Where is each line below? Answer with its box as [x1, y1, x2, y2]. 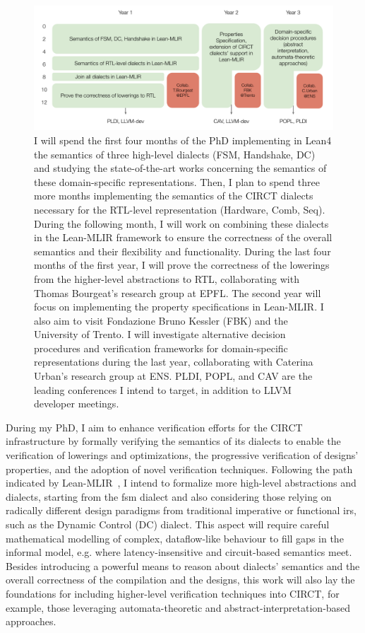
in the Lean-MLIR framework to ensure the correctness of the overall [34, 230, 333, 245]
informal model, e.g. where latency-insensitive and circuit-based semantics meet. [6, 545, 352, 559]
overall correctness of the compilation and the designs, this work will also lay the [6, 572, 355, 587]
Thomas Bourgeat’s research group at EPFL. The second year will [34, 285, 321, 300]
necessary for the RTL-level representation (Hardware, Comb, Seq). [34, 202, 325, 216]
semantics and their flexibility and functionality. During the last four [34, 243, 331, 258]
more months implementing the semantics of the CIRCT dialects [34, 188, 313, 203]
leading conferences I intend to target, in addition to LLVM [34, 382, 292, 397]
